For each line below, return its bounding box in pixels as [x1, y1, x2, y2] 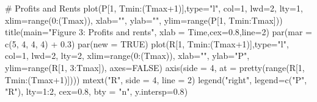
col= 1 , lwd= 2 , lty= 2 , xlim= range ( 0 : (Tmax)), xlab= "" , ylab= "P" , [5, 49, 250, 62]
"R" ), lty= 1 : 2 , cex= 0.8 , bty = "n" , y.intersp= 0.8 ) [5, 85, 188, 98]
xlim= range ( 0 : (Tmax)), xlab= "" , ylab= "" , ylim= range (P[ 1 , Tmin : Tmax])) [5, 13, 283, 26]
